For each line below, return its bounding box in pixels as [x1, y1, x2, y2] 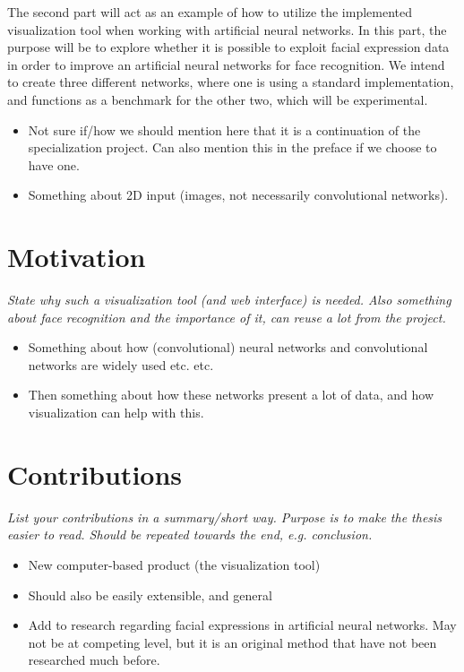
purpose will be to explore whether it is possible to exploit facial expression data [7, 38, 450, 56]
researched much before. [28, 650, 160, 669]
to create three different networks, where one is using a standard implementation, [7, 73, 454, 91]
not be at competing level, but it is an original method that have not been [28, 633, 437, 651]
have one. [28, 155, 80, 174]
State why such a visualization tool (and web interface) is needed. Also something [7, 290, 451, 309]
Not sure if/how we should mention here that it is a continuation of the [28, 120, 421, 139]
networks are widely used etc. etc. [28, 355, 214, 374]
